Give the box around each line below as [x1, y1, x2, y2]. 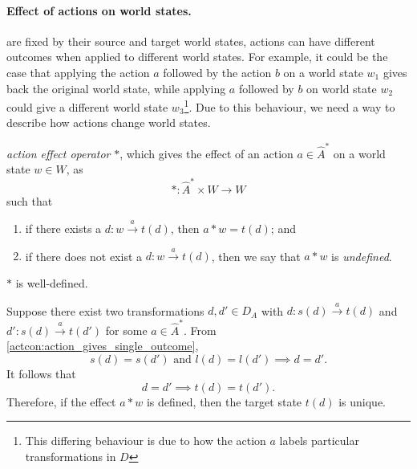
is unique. [338, 393, 387, 410]
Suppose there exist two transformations [6, 302, 204, 319]
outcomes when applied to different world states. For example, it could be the [6, 48, 388, 65]
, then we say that [211, 247, 301, 264]
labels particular [279, 432, 359, 449]
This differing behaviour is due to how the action [25, 432, 266, 449]
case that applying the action [6, 63, 150, 80]
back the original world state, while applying [6, 80, 226, 96]
